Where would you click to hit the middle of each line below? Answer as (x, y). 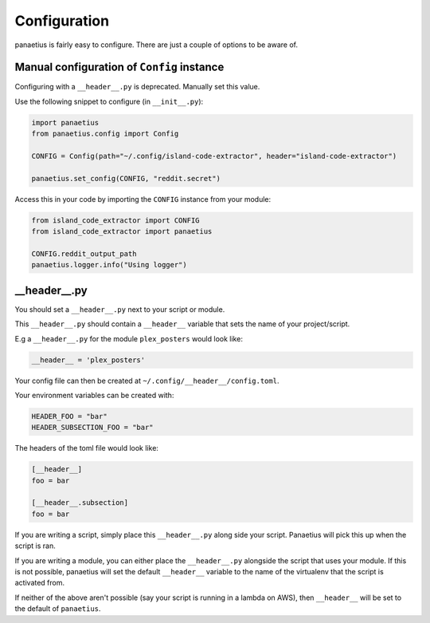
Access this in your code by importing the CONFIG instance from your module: (143, 199)
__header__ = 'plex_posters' (88, 360)
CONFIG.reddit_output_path (84, 254)
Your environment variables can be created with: (94, 395)
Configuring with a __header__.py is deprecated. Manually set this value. (137, 87)
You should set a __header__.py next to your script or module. (120, 309)
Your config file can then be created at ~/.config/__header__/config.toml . (147, 381)
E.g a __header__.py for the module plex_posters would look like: (129, 338)
